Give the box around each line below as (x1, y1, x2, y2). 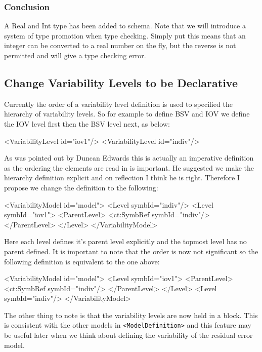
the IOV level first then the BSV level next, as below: (4, 118, 170, 129)
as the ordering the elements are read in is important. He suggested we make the (4, 162, 254, 173)
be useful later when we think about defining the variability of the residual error (4, 330, 253, 340)
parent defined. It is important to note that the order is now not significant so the (4, 246, 258, 256)
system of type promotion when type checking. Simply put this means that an (4, 30, 246, 41)
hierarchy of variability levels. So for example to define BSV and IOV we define (4, 108, 250, 119)
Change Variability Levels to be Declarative (4, 74, 238, 90)
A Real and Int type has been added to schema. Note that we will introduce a (4, 20, 246, 31)
